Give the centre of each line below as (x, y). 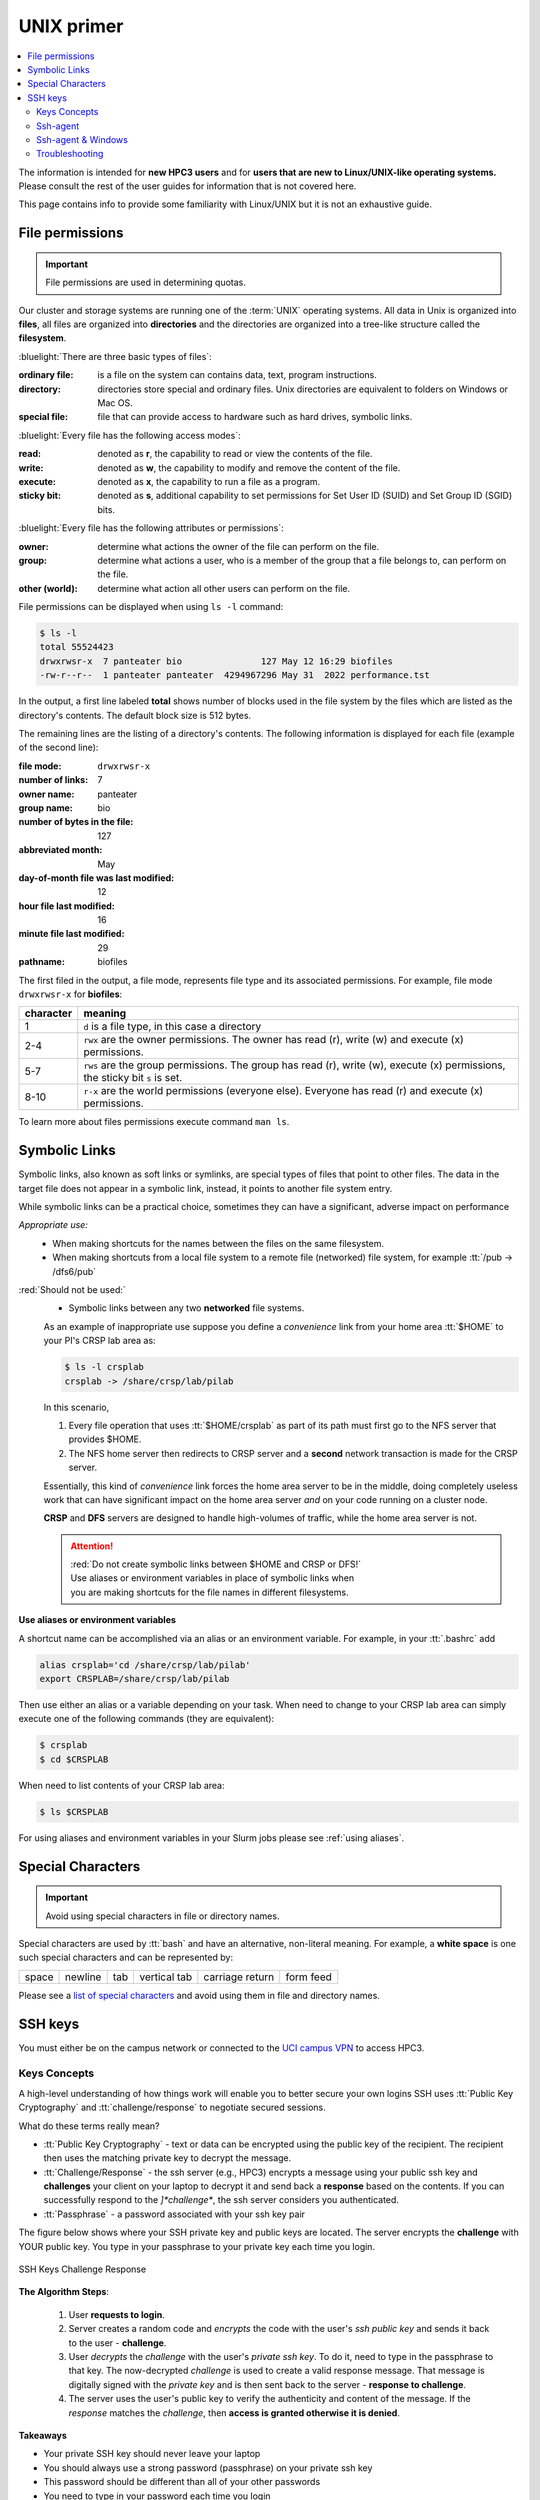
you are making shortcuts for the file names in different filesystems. (209, 1592)
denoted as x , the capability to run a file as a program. (209, 481)
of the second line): (58, 747)
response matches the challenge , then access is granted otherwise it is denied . (234, 2412)
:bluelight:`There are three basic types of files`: (115, 356)
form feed (308, 1977)
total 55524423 (76, 647)
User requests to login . (116, 2314)
